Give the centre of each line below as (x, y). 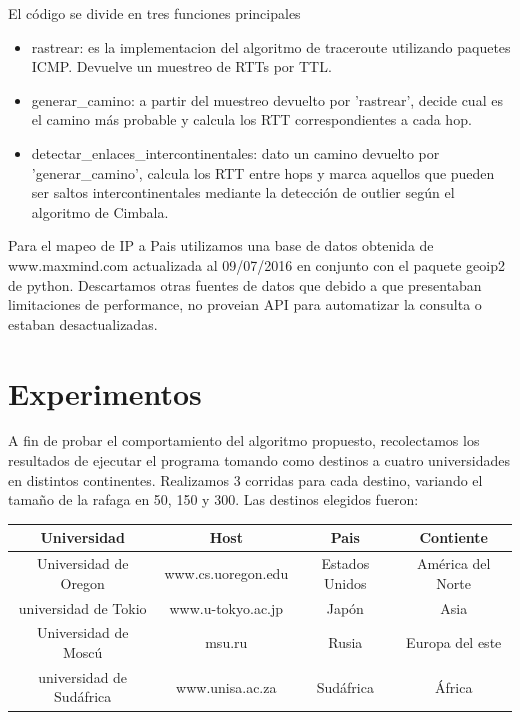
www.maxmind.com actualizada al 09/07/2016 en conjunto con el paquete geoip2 (256, 264)
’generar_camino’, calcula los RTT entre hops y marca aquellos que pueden (263, 172)
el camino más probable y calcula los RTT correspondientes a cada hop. (251, 119)
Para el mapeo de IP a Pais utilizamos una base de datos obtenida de (221, 245)
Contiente (453, 537)
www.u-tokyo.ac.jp (226, 607)
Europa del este (454, 642)
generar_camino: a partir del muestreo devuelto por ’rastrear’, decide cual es (267, 99)
